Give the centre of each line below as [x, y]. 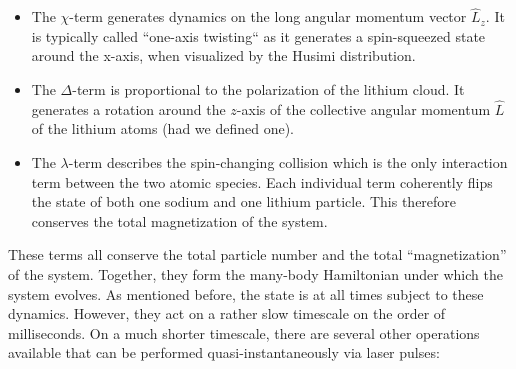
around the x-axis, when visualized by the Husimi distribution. [223, 55]
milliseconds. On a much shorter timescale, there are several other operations [244, 332]
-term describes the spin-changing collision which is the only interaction [288, 162]
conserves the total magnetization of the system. [179, 220]
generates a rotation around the [128, 108]
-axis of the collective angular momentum [363, 108]
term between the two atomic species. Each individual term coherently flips [262, 181]
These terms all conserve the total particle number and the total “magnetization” [257, 254]
